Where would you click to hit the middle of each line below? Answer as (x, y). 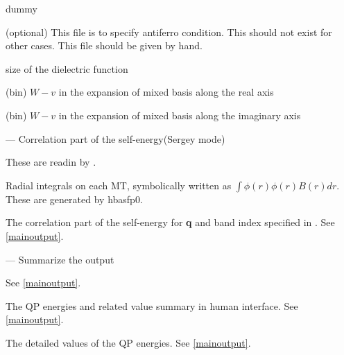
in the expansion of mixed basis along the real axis (166, 92)
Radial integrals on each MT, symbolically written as (119, 185)
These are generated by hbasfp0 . (74, 199)
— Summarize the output (60, 259)
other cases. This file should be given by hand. (104, 45)
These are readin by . (51, 162)
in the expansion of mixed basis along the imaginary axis (180, 115)
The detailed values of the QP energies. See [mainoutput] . (128, 342)
